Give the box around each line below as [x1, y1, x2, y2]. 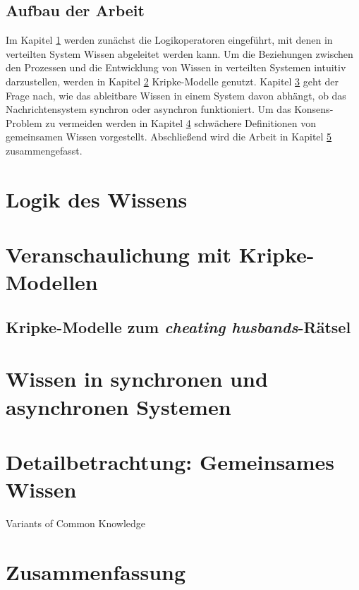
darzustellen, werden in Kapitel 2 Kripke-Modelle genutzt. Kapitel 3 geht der [6, 73, 339, 88]
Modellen [6, 267, 98, 296]
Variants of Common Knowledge [6, 516, 146, 531]
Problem [6, 115, 42, 130]
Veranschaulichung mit [6, 240, 231, 269]
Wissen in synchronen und [6, 364, 268, 393]
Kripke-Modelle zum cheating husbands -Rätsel [6, 315, 351, 337]
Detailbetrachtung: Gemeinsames [6, 447, 335, 476]
